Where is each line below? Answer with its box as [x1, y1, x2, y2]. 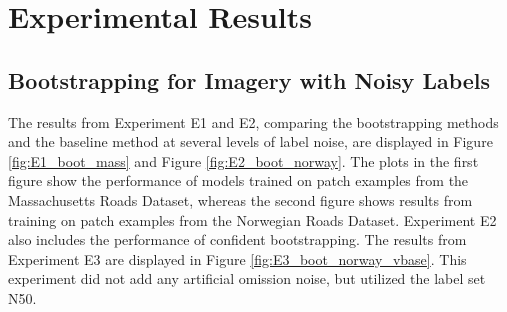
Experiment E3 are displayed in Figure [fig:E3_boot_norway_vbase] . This [8, 248, 467, 269]
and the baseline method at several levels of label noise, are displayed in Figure [8, 131, 493, 152]
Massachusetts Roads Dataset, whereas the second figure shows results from [8, 189, 473, 210]
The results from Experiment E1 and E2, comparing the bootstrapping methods [8, 111, 499, 132]
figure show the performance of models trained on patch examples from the [8, 170, 469, 191]
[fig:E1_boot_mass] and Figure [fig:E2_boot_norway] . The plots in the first [8, 150, 479, 171]
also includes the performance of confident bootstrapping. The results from [8, 229, 467, 250]
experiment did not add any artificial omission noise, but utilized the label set [8, 268, 486, 289]
